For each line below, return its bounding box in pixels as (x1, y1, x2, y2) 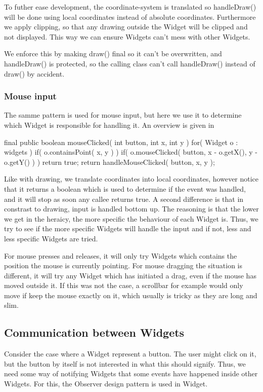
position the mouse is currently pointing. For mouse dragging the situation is (4, 260, 243, 271)
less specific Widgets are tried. (4, 233, 98, 243)
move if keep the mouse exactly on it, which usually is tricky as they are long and (4, 290, 257, 300)
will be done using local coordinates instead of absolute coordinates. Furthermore (4, 11, 256, 22)
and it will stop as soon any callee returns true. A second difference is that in (4, 193, 244, 204)
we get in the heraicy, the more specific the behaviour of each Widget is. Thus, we (4, 213, 258, 224)
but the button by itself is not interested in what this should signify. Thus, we (4, 358, 246, 369)
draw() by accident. (4, 68, 65, 79)
